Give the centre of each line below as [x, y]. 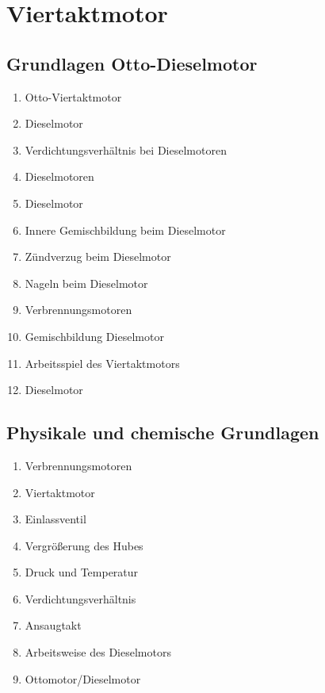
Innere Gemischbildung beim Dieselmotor [125, 230]
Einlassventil [55, 519]
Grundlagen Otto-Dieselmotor [132, 63]
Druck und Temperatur [82, 572]
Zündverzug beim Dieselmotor [98, 257]
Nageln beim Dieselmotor [86, 283]
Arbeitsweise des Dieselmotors [98, 652]
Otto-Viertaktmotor [73, 96]
